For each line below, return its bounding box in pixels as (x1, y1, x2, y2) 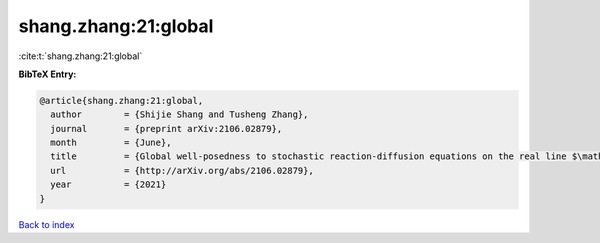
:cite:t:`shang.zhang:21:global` (18, 50, 143, 62)
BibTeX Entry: (18, 68, 77, 80)
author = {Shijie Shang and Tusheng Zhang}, (50, 109, 309, 120)
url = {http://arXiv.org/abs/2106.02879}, (50, 165, 314, 176)
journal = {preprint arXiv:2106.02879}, (50, 123, 283, 134)
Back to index (18, 218, 75, 230)
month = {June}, (50, 137, 172, 149)
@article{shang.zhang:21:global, (39, 95, 204, 106)
